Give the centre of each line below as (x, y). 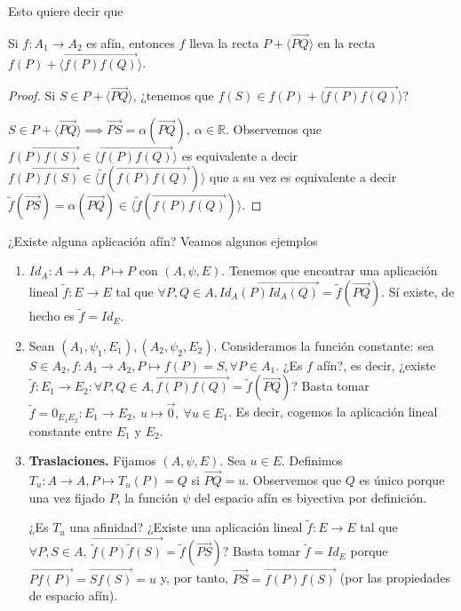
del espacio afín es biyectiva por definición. (310, 497)
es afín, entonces (131, 42)
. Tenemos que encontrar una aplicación (330, 270)
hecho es (52, 316)
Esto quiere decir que (66, 11)
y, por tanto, (194, 578)
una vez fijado (67, 497)
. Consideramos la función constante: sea (324, 345)
